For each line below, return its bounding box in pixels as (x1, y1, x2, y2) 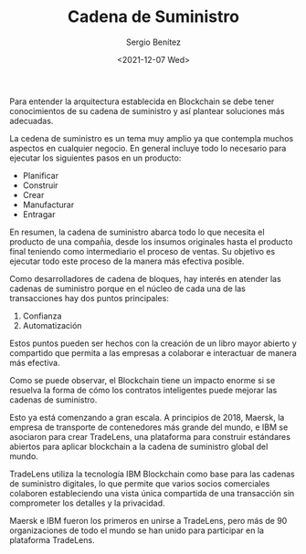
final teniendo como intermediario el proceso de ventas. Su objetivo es (9, 246, 276, 256)
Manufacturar (22, 199, 75, 210)
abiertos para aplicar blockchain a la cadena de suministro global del (9, 441, 269, 452)
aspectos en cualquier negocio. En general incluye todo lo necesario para (9, 142, 287, 153)
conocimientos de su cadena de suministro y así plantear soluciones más (9, 105, 285, 116)
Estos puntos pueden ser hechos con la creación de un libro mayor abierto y (9, 338, 297, 349)
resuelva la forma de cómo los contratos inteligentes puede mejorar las (9, 384, 278, 395)
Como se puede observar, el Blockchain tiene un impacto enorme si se (9, 374, 276, 385)
